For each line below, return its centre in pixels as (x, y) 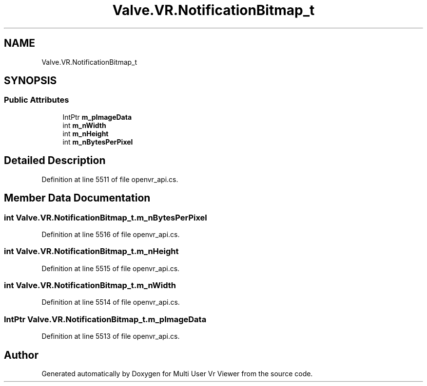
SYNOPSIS (30, 81)
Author (21, 355)
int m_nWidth (84, 125)
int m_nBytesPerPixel (98, 142)
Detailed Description (55, 161)
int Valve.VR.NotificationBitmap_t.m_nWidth (90, 285)
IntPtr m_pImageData (97, 117)
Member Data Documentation (77, 198)
